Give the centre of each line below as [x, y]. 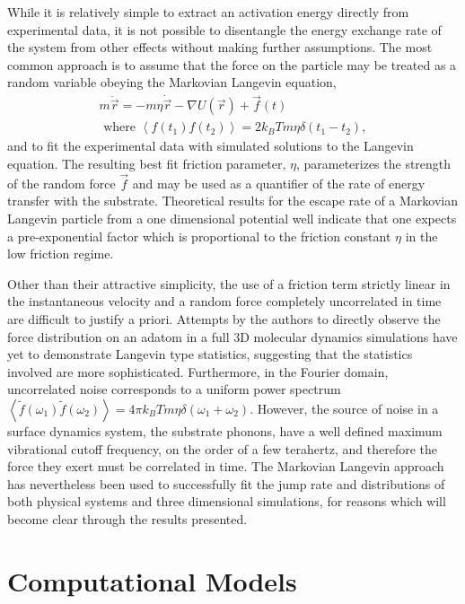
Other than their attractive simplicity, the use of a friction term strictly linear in [229, 283]
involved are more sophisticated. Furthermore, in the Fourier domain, [198, 371]
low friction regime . [61, 254]
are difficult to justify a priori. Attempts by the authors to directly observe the [224, 319]
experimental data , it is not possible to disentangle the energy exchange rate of [224, 29]
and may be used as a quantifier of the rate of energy [279, 183]
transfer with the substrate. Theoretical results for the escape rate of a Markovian [233, 201]
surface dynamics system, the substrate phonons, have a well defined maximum [225, 431]
